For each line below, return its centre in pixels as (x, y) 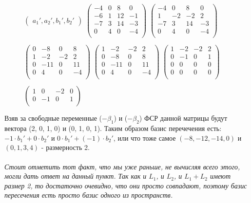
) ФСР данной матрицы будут (183, 118)
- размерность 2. (65, 147)
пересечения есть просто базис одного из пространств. (89, 195)
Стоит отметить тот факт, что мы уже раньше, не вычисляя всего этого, (122, 166)
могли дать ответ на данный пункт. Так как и (76, 176)
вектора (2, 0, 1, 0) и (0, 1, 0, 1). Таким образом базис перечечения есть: (113, 128)
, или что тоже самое (145, 138)
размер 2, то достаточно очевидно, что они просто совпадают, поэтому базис (126, 185)
